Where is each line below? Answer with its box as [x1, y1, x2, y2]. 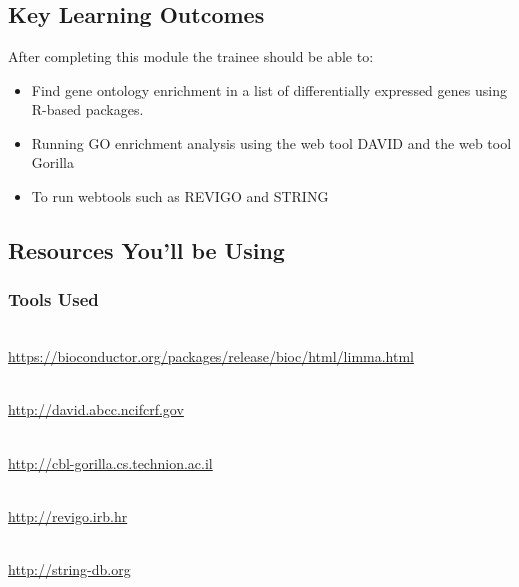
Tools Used [8, 287, 99, 312]
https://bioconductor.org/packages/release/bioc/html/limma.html [8, 346, 414, 367]
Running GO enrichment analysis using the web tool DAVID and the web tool [31, 132, 512, 153]
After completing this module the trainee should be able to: [8, 46, 374, 66]
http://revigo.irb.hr [8, 505, 128, 526]
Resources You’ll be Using [8, 234, 285, 265]
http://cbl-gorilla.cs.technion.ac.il [8, 452, 213, 473]
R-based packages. [31, 99, 144, 120]
